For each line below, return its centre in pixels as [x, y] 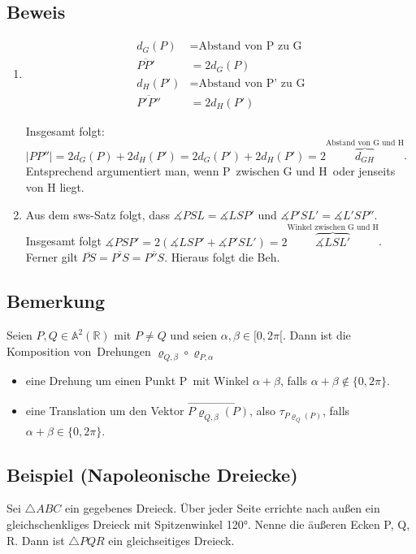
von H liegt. [55, 186]
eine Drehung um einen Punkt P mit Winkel [137, 381]
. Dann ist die [316, 335]
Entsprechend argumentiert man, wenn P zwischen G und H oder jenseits [210, 171]
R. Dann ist [36, 540]
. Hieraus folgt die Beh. [222, 257]
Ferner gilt [52, 257]
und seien [194, 335]
